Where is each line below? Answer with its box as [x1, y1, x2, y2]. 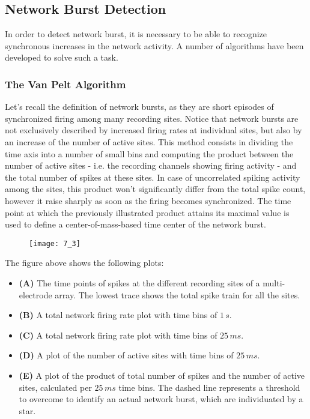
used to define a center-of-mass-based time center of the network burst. [5, 218, 266, 231]
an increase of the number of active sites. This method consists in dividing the [5, 135, 293, 148]
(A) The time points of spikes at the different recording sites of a [19, 276, 260, 289]
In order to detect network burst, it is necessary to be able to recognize [5, 28, 267, 40]
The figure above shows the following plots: [5, 256, 164, 269]
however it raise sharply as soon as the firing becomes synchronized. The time [5, 194, 291, 206]
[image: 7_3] [29, 239, 81, 248]
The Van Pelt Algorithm [5, 76, 126, 91]
